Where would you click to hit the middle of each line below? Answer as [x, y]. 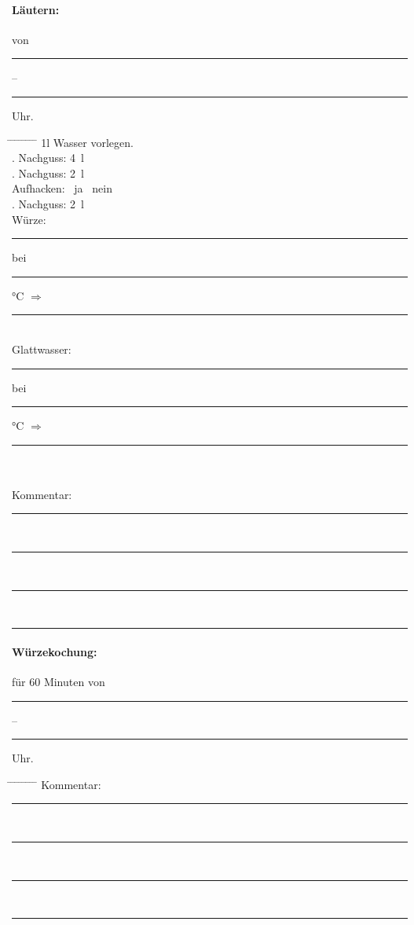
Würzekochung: [55, 651]
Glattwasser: [42, 349]
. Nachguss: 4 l [48, 158]
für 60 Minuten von [59, 682]
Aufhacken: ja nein [62, 188]
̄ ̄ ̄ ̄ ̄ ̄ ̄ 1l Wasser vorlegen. [73, 142]
